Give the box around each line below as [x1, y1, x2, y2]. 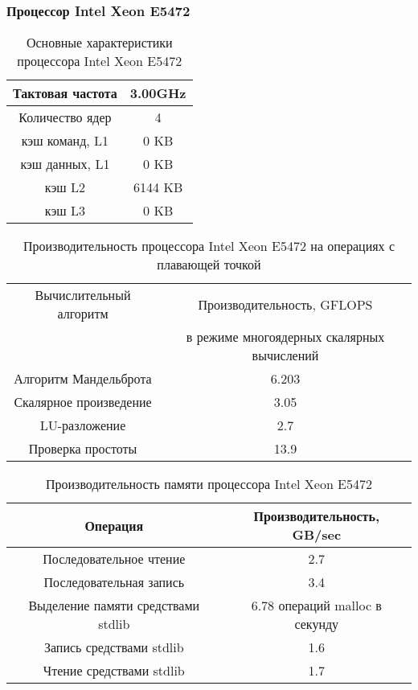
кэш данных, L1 [20, 154, 110, 174]
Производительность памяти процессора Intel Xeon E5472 [45, 474, 373, 494]
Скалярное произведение [14, 392, 152, 412]
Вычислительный [35, 285, 131, 305]
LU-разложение [39, 416, 126, 435]
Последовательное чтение [43, 549, 186, 569]
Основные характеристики [26, 33, 173, 52]
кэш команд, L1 [21, 131, 109, 150]
